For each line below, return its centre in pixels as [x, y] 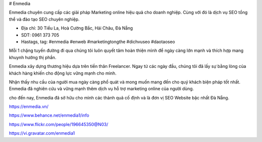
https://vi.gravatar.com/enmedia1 [42, 133]
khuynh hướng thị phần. [33, 57]
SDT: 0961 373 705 [40, 35]
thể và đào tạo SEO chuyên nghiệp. [44, 19]
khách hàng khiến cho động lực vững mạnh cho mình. [63, 73]
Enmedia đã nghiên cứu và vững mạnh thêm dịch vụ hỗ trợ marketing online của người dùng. [101, 89]
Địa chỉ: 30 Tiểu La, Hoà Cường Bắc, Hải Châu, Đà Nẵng [77, 28]
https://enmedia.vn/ [29, 107]
